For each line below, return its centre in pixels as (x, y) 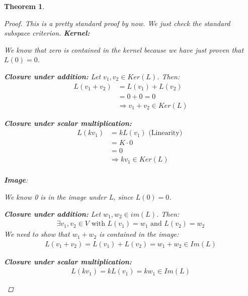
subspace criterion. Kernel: (47, 33)
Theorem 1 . (24, 6)
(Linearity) (166, 133)
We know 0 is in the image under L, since (69, 197)
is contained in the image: (139, 234)
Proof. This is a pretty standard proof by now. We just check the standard (117, 23)
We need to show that (37, 234)
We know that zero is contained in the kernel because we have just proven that (124, 49)
